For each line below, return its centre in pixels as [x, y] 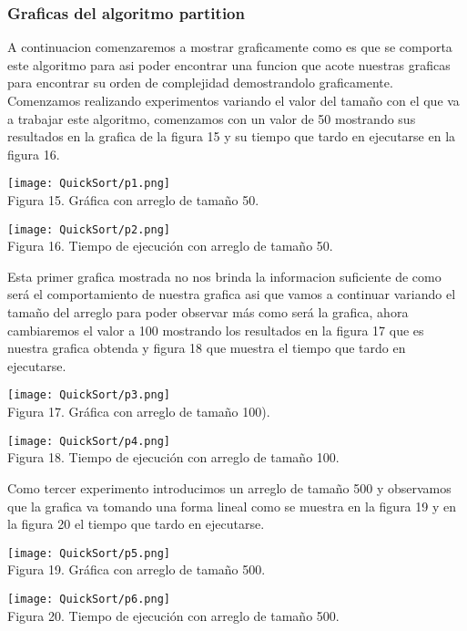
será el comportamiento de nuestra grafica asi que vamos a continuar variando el [232, 294]
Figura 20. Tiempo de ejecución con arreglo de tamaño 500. [173, 615]
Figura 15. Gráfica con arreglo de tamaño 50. [133, 200]
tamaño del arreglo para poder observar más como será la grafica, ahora [208, 312]
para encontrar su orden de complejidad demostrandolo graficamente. [200, 83]
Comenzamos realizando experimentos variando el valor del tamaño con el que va [233, 100]
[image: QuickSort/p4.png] [89, 441]
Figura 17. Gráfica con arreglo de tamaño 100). [139, 412]
